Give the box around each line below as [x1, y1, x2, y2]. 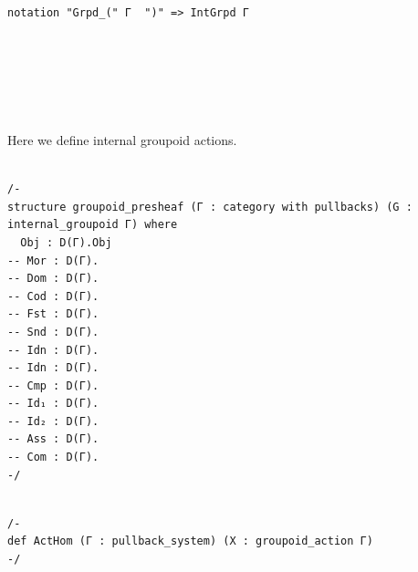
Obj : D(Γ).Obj [20, 235, 112, 249]
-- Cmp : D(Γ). [7, 379, 99, 392]
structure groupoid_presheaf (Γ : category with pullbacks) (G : [7, 200, 413, 213]
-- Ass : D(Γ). [7, 432, 99, 446]
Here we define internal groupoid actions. [7, 130, 237, 149]
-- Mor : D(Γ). [7, 254, 99, 267]
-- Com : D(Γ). [7, 451, 99, 464]
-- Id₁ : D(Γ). [7, 397, 99, 411]
